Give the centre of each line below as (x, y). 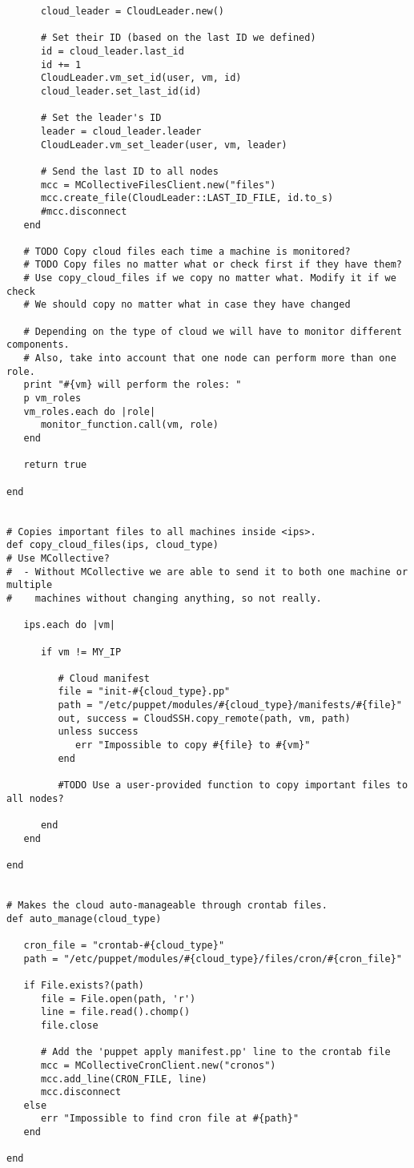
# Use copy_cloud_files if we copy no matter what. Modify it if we (210, 278)
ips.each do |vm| (70, 625)
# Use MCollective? (58, 558)
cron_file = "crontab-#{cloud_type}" (124, 945)
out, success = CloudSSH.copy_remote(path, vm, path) (204, 718)
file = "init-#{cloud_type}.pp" (144, 692)
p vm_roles (52, 399)
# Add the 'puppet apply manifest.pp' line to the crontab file (215, 1052)
